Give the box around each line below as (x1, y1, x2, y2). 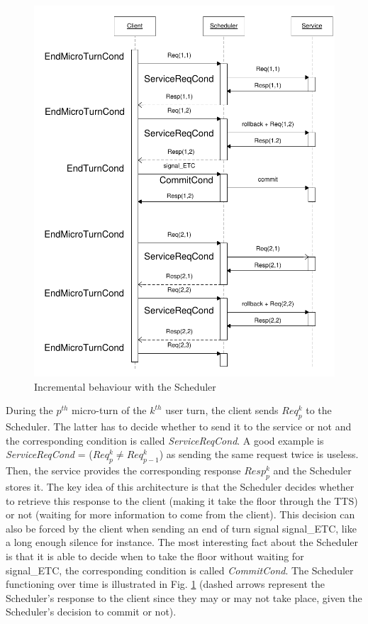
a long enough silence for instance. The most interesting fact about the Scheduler (6, 535, 359, 550)
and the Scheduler (273, 463, 352, 478)
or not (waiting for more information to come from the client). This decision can (6, 507, 355, 522)
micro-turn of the (72, 403, 147, 418)
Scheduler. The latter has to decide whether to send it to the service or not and (6, 419, 352, 434)
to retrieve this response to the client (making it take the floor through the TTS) (6, 493, 358, 508)
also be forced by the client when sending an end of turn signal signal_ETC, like (6, 520, 357, 535)
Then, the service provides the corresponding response (6, 463, 241, 478)
